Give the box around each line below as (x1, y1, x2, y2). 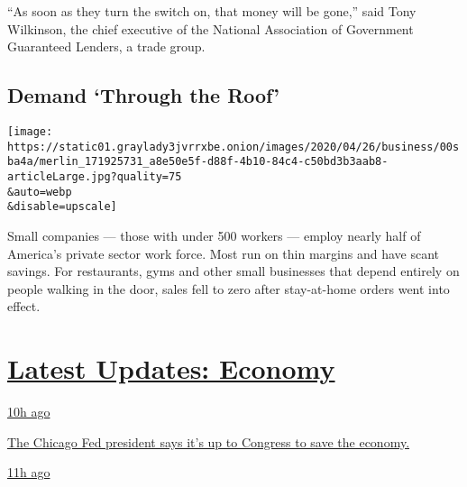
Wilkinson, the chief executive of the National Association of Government (7, 19, 414, 38)
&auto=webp (7, 185, 72, 198)
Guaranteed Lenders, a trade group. (7, 37, 206, 56)
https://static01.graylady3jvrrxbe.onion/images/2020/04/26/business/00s (7, 140, 460, 153)
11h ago (7, 463, 50, 482)
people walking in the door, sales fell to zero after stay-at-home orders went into (7, 279, 450, 298)
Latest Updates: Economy (7, 350, 335, 387)
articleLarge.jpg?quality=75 (7, 170, 182, 183)
